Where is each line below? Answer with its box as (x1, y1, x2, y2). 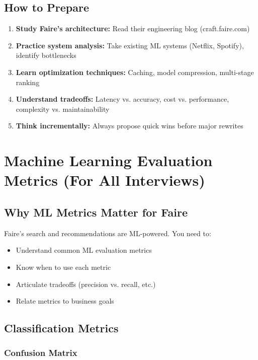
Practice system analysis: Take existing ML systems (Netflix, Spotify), (16, 40, 244, 50)
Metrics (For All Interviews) (4, 170, 205, 190)
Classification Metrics (4, 320, 119, 336)
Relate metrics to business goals (16, 296, 114, 306)
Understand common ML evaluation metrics (16, 245, 152, 255)
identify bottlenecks (16, 50, 76, 60)
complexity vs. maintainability (16, 103, 110, 114)
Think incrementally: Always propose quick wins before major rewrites (16, 120, 243, 131)
